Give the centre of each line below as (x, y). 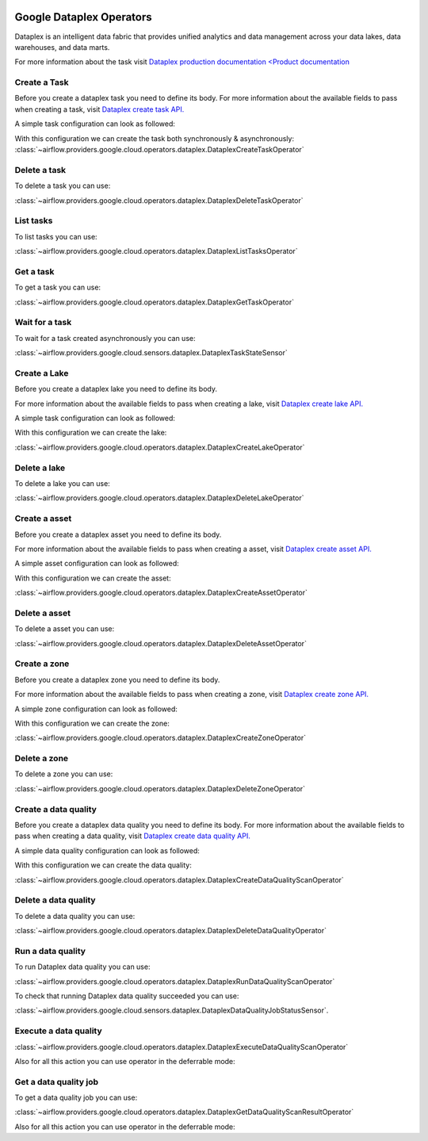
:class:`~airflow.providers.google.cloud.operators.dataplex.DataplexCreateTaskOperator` (159, 149)
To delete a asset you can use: (65, 629)
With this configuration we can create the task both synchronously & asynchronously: (155, 138)
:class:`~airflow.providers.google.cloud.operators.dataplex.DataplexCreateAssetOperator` (161, 593)
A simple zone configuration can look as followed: (96, 709)
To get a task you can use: (58, 287)
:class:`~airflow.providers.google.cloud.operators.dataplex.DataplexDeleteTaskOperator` (159, 200)
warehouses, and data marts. (62, 47)
